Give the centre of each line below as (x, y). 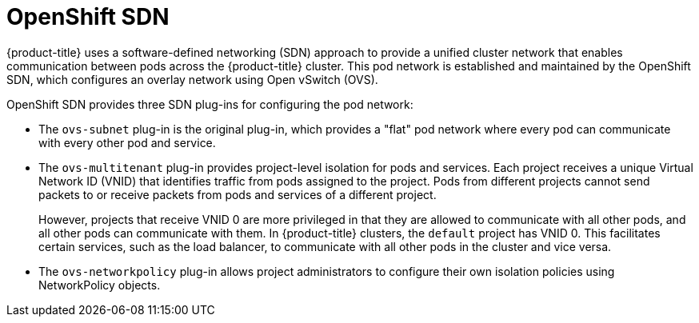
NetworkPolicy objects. (100, 285)
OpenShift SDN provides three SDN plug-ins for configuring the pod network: (210, 104)
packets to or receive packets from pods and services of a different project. (238, 194)
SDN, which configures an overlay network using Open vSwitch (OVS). (192, 79)
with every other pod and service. (127, 142)
